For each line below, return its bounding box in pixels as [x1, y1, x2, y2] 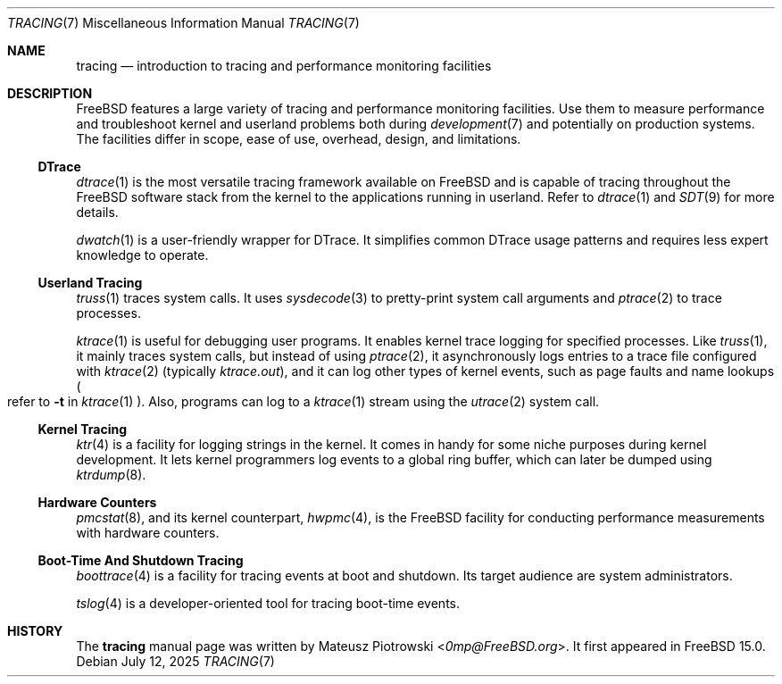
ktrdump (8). [76, 467, 146, 482]
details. [76, 204, 119, 220]
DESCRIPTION [7, 86, 93, 101]
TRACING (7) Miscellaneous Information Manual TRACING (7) [7, 15, 360, 30]
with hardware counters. [76, 525, 220, 540]
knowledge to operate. [76, 247, 209, 263]
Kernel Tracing [37, 421, 127, 437]
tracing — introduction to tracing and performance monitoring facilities [76, 58, 492, 73]
